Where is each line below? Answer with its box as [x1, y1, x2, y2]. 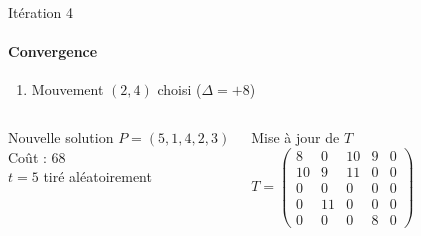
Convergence [8, 41, 98, 62]
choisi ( [157, 79, 202, 100]
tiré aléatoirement [43, 166, 152, 187]
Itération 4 [8, 2, 73, 22]
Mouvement [31, 79, 104, 100]
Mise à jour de [251, 126, 340, 147]
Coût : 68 [8, 146, 66, 167]
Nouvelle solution [8, 126, 114, 147]
